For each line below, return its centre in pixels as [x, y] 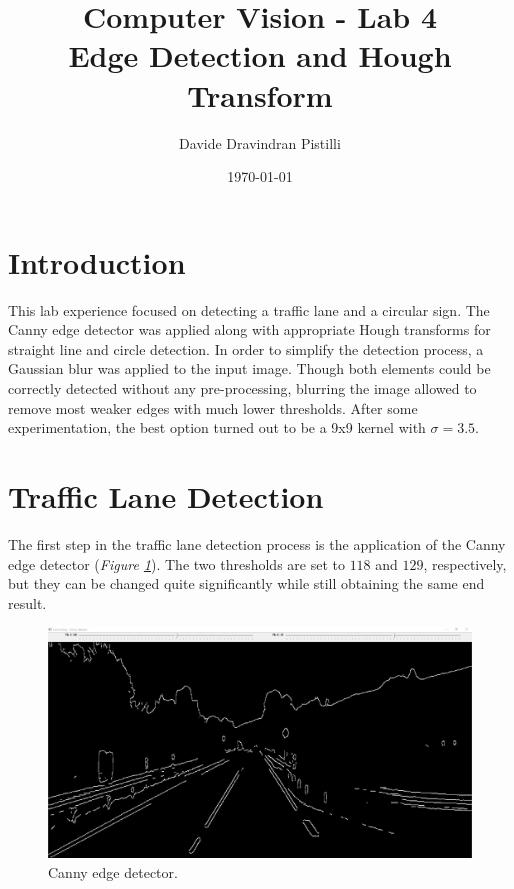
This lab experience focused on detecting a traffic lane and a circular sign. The [249, 309]
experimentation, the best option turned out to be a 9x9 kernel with [217, 427]
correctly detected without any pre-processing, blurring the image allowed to [242, 388]
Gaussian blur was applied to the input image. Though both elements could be [249, 368]
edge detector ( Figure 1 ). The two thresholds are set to [176, 563]
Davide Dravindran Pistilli [260, 142]
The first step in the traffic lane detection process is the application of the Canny [257, 543]
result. [27, 602]
